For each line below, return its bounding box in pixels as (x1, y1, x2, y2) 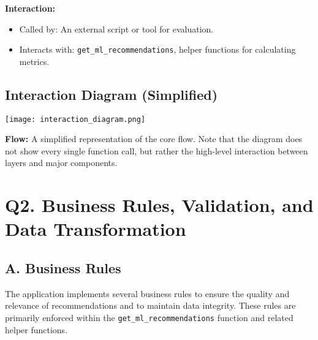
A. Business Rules (5, 259, 121, 278)
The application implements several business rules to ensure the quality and (5, 287, 290, 300)
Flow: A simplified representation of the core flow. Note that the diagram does (5, 132, 303, 145)
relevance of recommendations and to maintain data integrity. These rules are (5, 299, 296, 312)
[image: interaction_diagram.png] (5, 115, 146, 124)
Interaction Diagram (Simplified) (5, 85, 218, 104)
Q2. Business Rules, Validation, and (5, 192, 314, 217)
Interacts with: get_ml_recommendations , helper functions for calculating (19, 43, 296, 56)
